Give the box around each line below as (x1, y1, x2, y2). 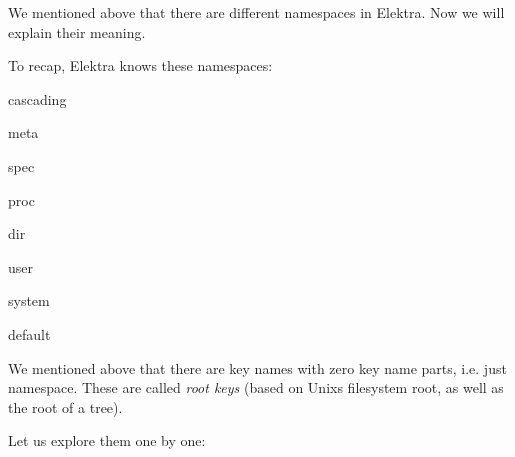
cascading (8, 88, 67, 109)
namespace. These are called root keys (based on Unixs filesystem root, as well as (8, 377, 504, 398)
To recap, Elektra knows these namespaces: (8, 55, 273, 76)
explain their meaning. (8, 21, 146, 42)
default (8, 323, 51, 344)
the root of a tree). (8, 396, 123, 417)
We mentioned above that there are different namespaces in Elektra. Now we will (8, 2, 505, 22)
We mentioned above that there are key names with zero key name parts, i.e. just (8, 357, 507, 378)
